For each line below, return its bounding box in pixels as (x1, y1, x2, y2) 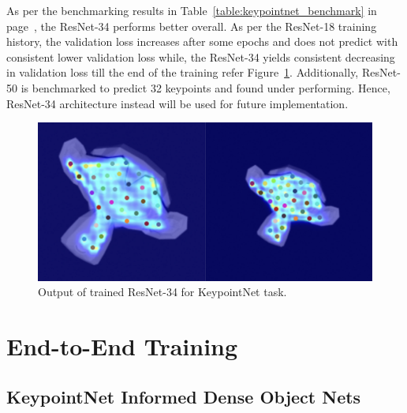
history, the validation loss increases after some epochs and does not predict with (6, 33, 398, 50)
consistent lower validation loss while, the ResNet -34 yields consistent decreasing (6, 48, 395, 65)
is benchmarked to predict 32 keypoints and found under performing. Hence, (21, 79, 390, 96)
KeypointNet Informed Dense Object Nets (6, 384, 361, 408)
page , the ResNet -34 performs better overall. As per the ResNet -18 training (6, 17, 377, 34)
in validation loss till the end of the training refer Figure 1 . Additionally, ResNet (6, 64, 398, 81)
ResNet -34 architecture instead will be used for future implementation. (6, 95, 349, 111)
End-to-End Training (6, 329, 238, 362)
